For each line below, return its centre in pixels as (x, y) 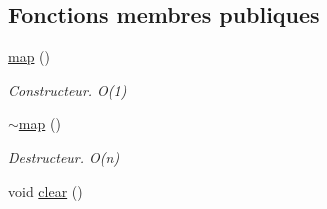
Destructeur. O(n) (64, 156)
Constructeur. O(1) (67, 89)
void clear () (45, 190)
